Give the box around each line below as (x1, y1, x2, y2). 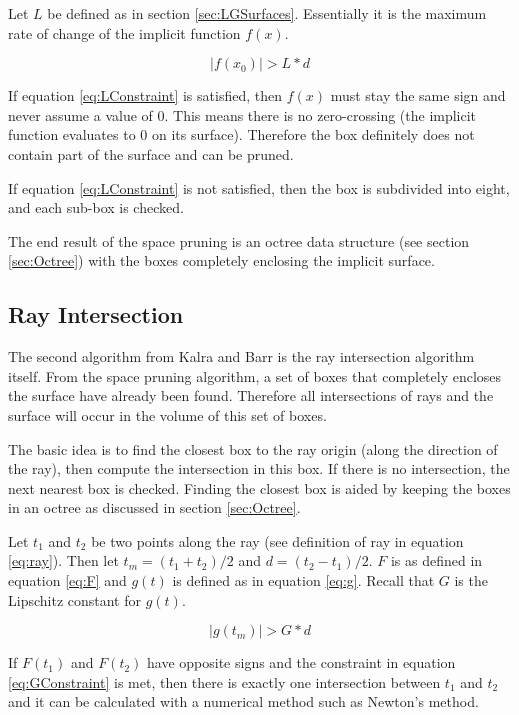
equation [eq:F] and (8, 570, 127, 591)
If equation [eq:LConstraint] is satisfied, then (8, 85, 282, 106)
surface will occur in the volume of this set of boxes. (8, 404, 327, 425)
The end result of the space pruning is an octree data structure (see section (8, 230, 470, 251)
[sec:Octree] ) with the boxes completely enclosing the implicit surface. (8, 250, 435, 271)
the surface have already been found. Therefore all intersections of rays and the (8, 385, 494, 406)
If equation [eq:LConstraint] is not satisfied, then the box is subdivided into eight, (8, 177, 510, 198)
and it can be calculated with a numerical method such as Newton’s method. (8, 691, 479, 712)
